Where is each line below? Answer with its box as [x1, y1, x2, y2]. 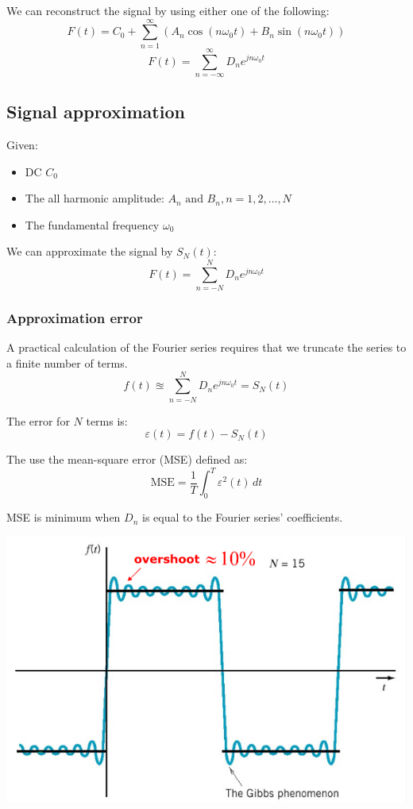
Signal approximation [6, 99, 185, 124]
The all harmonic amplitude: [25, 190, 164, 206]
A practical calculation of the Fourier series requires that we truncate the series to [6, 339, 407, 356]
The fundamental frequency [25, 216, 160, 233]
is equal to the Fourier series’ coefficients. [141, 509, 343, 526]
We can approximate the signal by [6, 243, 173, 260]
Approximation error [6, 308, 143, 328]
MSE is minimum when [6, 509, 121, 526]
